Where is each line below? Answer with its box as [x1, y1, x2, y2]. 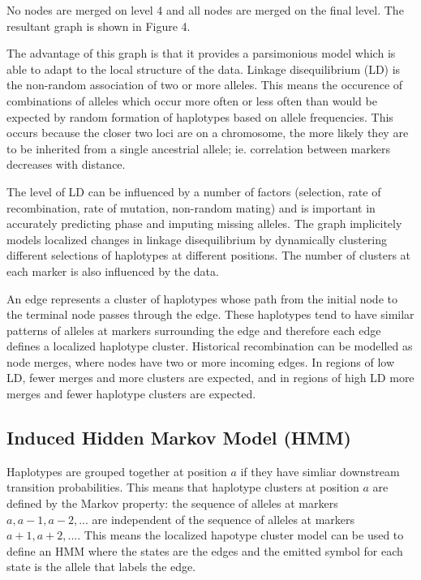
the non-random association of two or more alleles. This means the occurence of [6, 76, 403, 93]
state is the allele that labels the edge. [6, 558, 196, 575]
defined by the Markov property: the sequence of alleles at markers [6, 495, 338, 512]
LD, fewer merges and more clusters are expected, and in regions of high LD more [6, 369, 415, 386]
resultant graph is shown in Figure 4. [6, 17, 191, 34]
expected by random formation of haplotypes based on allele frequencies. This [6, 108, 393, 125]
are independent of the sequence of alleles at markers [92, 510, 355, 527]
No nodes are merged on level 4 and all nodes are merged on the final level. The [6, 2, 404, 18]
